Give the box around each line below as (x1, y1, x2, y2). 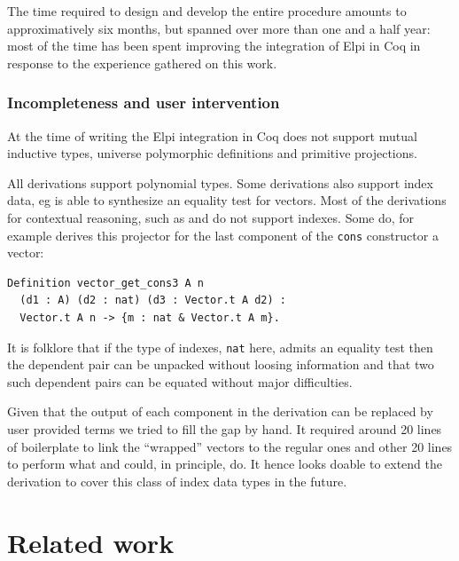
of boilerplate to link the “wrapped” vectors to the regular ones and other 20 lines (7, 437, 453, 455)
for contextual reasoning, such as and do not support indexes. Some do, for (7, 208, 415, 226)
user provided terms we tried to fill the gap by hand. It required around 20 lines (7, 420, 442, 439)
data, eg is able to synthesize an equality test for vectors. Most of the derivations (7, 191, 447, 209)
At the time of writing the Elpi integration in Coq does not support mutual (7, 126, 417, 145)
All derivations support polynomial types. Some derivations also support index (7, 173, 433, 192)
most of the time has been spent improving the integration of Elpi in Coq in (7, 36, 421, 55)
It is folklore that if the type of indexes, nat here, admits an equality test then (7, 337, 433, 356)
